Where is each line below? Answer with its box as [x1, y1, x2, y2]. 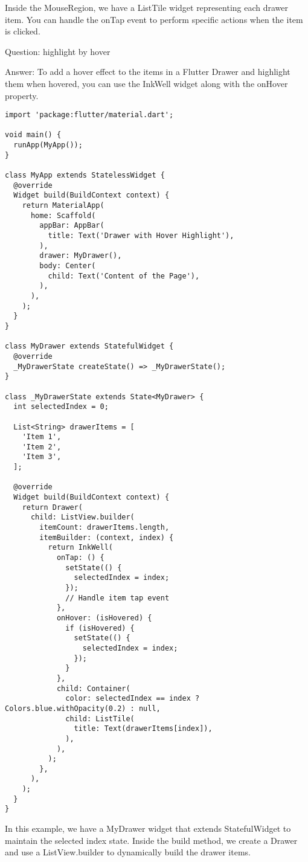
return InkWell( [48, 543, 113, 552]
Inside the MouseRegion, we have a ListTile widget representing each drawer [5, 1, 289, 13]
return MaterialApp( [22, 201, 104, 210]
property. [5, 89, 39, 101]
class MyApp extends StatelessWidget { [5, 171, 165, 180]
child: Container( [56, 684, 130, 693]
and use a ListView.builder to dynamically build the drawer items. [5, 846, 251, 858]
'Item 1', [22, 433, 62, 442]
